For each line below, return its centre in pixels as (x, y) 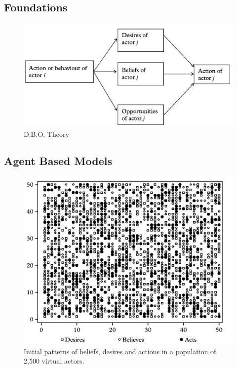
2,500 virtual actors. (54, 361)
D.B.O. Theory (46, 134)
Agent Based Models (58, 160)
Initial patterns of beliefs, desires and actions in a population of (120, 351)
